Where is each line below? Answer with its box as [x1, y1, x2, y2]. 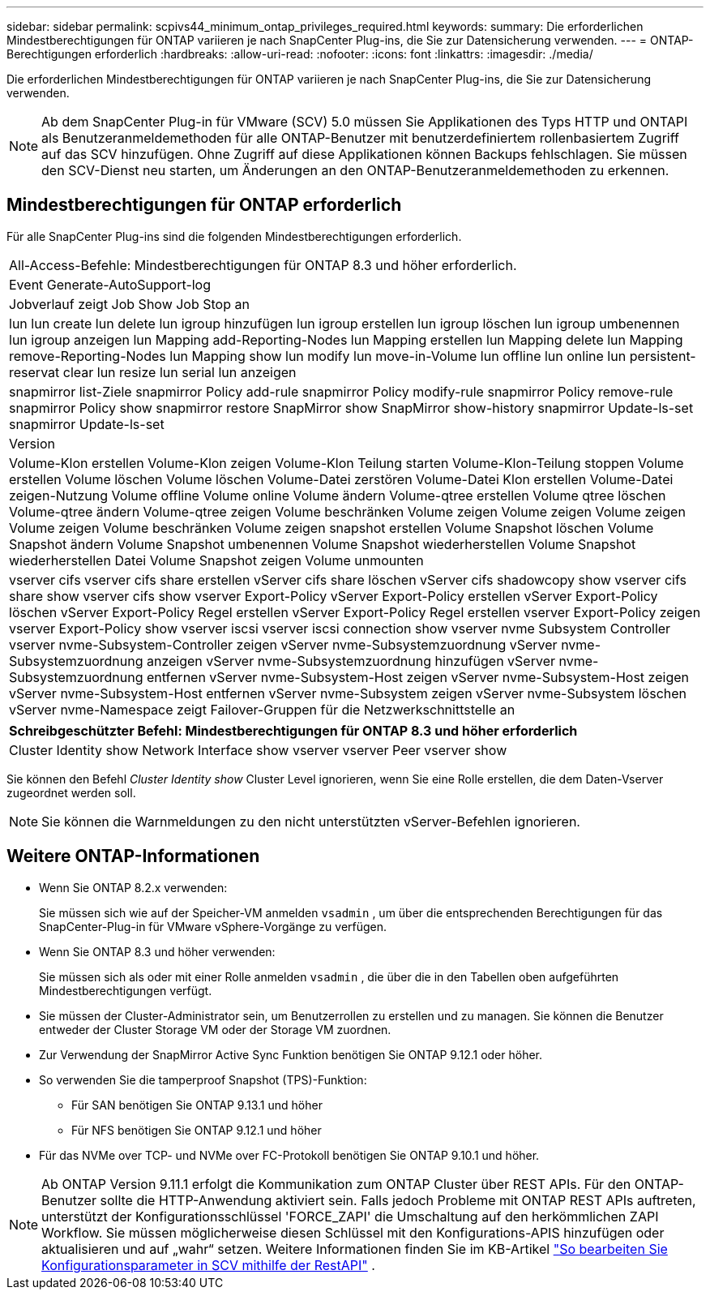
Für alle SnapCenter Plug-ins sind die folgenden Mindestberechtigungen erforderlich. [6, 229, 462, 243]
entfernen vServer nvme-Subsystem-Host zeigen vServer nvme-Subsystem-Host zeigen [146, 668, 689, 685]
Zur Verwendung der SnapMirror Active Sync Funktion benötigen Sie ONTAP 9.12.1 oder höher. [39, 1047, 543, 1062]
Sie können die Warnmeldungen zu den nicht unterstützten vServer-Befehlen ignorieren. [41, 813, 580, 830]
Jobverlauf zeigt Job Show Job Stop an [9, 295, 250, 312]
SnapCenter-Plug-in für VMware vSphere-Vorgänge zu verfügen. [39, 919, 387, 933]
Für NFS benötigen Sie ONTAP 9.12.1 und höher [71, 1122, 322, 1137]
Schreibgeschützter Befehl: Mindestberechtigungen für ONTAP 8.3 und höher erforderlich [9, 722, 578, 739]
